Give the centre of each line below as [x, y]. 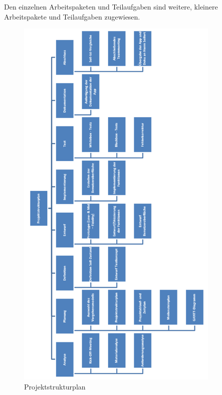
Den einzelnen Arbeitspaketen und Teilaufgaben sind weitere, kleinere [111, 7]
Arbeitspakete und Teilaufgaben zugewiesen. [72, 16]
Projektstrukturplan [55, 386]
